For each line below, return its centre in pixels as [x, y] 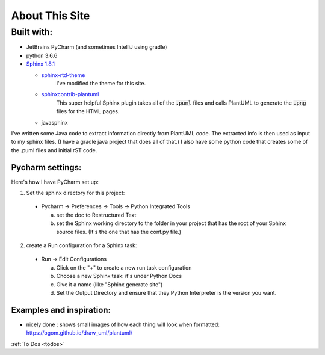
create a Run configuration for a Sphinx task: [82, 245]
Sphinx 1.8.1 [41, 64]
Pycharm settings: [46, 168]
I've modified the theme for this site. [101, 83]
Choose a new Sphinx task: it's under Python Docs [119, 276]
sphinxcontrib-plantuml [70, 94]
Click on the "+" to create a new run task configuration [124, 267]
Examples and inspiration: [61, 310]
